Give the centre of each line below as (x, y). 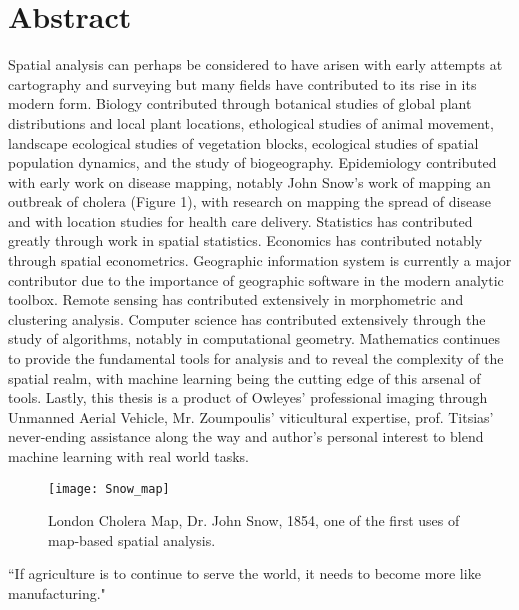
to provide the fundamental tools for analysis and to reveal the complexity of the (256, 358)
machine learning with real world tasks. (128, 456)
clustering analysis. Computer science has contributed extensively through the (247, 318)
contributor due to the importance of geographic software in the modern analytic (256, 279)
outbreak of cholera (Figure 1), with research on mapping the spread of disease (249, 201)
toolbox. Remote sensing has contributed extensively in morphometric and (236, 299)
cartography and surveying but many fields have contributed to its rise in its (242, 83)
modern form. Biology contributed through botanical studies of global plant (240, 103)
